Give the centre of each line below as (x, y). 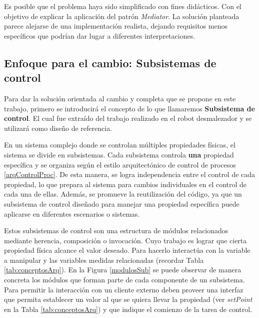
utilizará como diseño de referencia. (58, 128)
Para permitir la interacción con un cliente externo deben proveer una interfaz (124, 289)
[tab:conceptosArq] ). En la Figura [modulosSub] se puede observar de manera (123, 270)
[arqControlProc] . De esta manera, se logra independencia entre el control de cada (130, 174)
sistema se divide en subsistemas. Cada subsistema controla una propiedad (119, 154)
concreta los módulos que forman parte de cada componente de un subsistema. (124, 280)
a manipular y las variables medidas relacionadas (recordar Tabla (104, 260)
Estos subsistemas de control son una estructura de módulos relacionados (116, 230)
